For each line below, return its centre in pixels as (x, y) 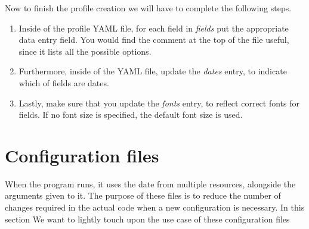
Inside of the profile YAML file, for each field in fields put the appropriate (154, 28)
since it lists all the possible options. (85, 51)
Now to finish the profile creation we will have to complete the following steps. (148, 8)
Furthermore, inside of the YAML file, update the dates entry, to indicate (153, 71)
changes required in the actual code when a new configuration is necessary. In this (155, 207)
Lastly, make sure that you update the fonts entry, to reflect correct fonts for (159, 103)
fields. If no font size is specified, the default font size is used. (131, 114)
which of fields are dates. (64, 82)
